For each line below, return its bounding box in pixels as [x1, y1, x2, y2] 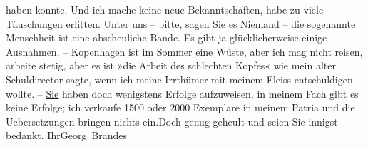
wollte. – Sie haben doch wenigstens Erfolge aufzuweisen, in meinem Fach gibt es [6, 86, 359, 101]
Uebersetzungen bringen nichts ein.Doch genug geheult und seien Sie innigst [6, 113, 338, 128]
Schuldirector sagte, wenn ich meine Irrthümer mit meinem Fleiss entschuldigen [6, 71, 353, 86]
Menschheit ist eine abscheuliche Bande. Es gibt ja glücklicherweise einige [6, 30, 327, 45]
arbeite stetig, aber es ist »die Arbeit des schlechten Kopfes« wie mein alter [6, 58, 336, 73]
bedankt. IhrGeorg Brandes [6, 128, 128, 143]
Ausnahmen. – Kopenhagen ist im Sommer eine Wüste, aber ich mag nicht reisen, [6, 44, 363, 59]
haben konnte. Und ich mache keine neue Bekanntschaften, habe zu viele [6, 2, 324, 16]
